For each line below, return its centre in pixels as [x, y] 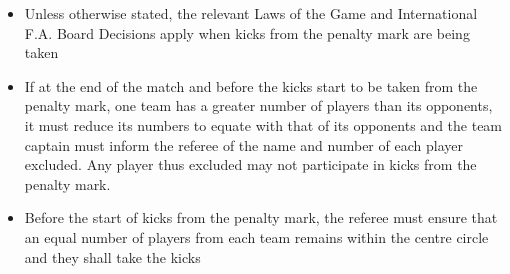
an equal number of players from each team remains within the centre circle [256, 236]
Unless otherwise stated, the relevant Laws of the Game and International [251, 13]
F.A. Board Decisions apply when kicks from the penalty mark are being [247, 32]
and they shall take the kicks [112, 256]
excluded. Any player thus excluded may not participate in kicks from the [250, 164]
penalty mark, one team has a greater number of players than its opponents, [258, 105]
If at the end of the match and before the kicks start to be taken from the [251, 85]
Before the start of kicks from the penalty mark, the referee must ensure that [261, 217]
